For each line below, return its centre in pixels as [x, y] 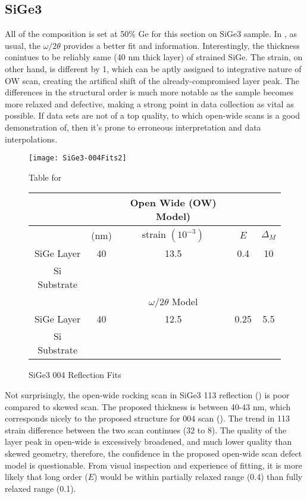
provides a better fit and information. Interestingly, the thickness [181, 45]
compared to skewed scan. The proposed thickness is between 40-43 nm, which [148, 406]
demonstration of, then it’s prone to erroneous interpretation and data [133, 127]
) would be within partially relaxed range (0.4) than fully [198, 477]
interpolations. [31, 139]
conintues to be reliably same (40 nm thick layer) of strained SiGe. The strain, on [154, 57]
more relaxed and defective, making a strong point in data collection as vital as [149, 103]
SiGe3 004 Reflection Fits [75, 375]
